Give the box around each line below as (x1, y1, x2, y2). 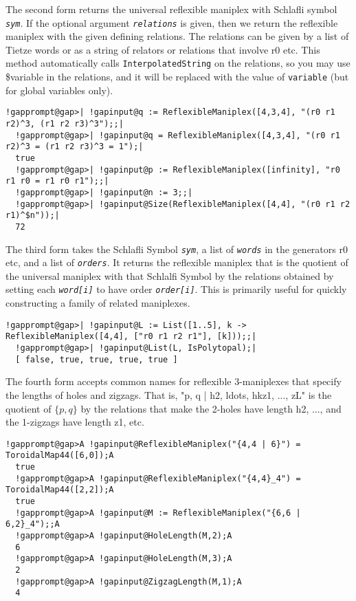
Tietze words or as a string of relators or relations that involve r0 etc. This (5, 42, 320, 56)
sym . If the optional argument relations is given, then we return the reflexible (5, 15, 338, 30)
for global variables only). (5, 83, 113, 97)
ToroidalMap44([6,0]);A (5, 450, 114, 461)
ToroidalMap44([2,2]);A (5, 485, 114, 495)
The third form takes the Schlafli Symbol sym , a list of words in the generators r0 (5, 241, 348, 256)
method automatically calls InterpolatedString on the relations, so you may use (5, 56, 351, 70)
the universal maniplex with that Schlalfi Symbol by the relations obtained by (5, 268, 334, 283)
